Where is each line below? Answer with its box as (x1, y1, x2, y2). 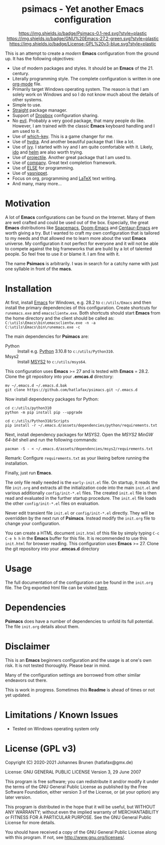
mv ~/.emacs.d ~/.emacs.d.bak (5, 383, 67, 388)
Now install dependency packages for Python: (5, 396, 99, 402)
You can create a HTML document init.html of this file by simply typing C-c (5, 530, 160, 536)
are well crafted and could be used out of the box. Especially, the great (5, 219, 149, 225)
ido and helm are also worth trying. (12, 149, 83, 155)
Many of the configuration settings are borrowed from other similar (5, 672, 141, 678)
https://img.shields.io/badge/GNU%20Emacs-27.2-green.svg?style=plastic (6, 36, 159, 41)
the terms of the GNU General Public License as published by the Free (5, 784, 148, 790)
